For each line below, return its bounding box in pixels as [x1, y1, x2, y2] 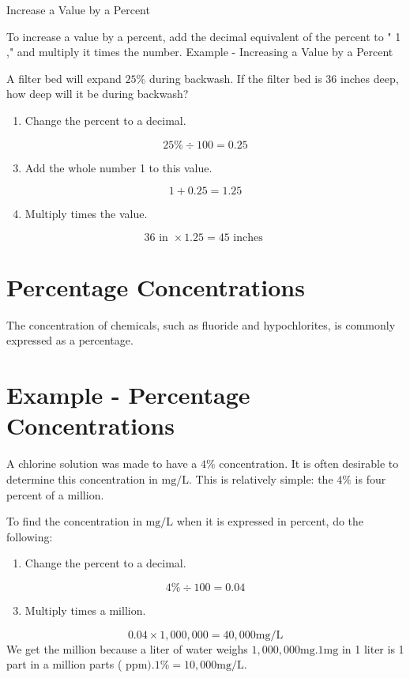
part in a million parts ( [6, 656, 122, 672]
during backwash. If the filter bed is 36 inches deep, [149, 70, 399, 86]
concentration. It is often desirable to [219, 455, 399, 472]
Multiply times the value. [24, 205, 148, 222]
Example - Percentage [6, 379, 250, 411]
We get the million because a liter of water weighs [6, 640, 248, 657]
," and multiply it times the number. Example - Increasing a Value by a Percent [6, 43, 393, 60]
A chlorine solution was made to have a [6, 455, 197, 472]
